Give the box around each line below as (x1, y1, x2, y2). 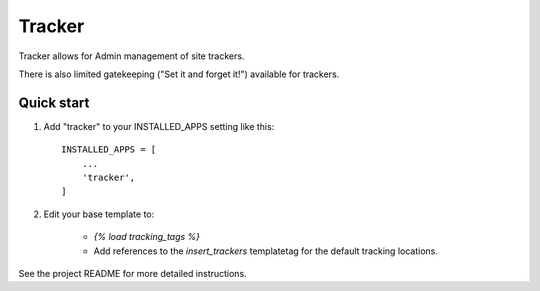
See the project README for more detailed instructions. (18, 267, 247, 279)
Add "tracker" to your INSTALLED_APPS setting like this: (43, 120, 275, 132)
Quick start (18, 94, 90, 111)
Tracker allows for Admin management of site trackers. (18, 50, 245, 62)
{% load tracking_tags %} (93, 231, 200, 243)
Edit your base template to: (43, 208, 155, 220)
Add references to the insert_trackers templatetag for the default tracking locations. (93, 245, 439, 257)
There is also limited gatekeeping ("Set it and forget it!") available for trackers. (18, 68, 340, 80)
